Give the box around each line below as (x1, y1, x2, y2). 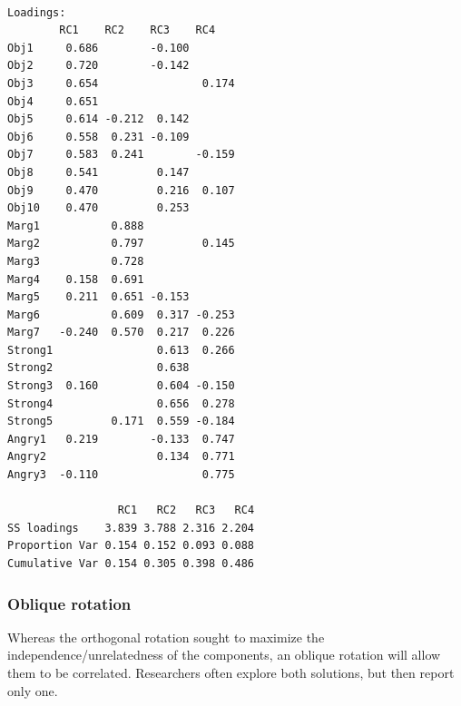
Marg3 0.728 (7, 254, 144, 268)
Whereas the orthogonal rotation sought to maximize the (7, 627, 325, 646)
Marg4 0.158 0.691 (7, 272, 144, 286)
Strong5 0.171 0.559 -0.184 (7, 415, 235, 428)
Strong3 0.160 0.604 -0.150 (7, 379, 235, 393)
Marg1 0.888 (7, 219, 144, 232)
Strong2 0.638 (7, 361, 190, 375)
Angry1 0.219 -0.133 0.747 (7, 432, 235, 446)
